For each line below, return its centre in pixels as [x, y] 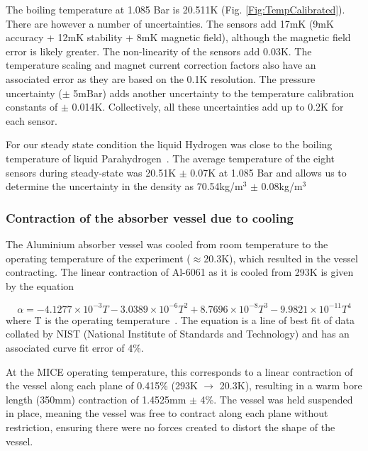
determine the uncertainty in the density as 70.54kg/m [124, 186]
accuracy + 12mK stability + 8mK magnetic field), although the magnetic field [178, 37]
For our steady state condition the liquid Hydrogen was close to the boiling [169, 144]
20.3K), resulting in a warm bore [291, 385]
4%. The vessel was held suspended [277, 399]
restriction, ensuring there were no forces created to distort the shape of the [171, 427]
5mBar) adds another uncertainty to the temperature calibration [214, 93]
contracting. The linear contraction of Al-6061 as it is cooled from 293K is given [180, 272]
